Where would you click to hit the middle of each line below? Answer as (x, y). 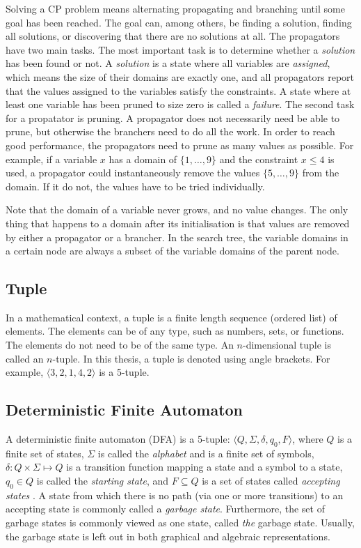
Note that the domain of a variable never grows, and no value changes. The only (177, 210)
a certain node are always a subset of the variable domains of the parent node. (173, 251)
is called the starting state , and (103, 481)
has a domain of (143, 159)
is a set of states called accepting (271, 481)
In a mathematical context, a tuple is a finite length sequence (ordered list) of (171, 317)
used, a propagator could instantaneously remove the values (133, 173)
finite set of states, (45, 453)
